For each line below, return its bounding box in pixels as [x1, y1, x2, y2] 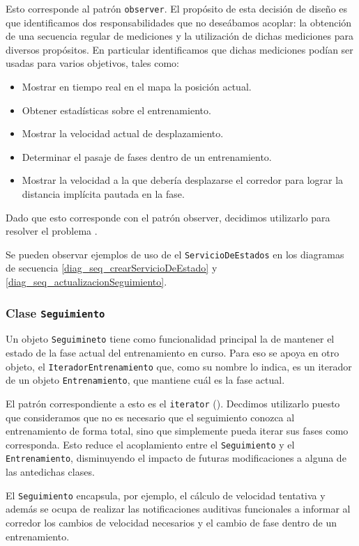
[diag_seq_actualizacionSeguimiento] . [6, 274, 167, 289]
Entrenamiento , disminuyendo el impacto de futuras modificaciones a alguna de [6, 451, 346, 465]
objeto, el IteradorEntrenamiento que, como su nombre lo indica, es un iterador [6, 359, 352, 373]
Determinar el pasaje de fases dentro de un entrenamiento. [22, 149, 272, 164]
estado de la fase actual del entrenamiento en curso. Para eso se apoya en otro [6, 345, 339, 360]
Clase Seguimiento [6, 304, 105, 321]
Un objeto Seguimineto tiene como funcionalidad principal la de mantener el [6, 331, 335, 346]
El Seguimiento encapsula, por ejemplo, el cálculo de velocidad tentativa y [6, 487, 326, 502]
